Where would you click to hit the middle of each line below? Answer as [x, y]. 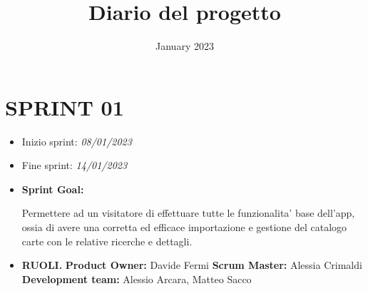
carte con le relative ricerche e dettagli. [107, 241]
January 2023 [185, 46]
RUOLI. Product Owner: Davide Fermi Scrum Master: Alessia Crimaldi [192, 265]
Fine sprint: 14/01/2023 [75, 165]
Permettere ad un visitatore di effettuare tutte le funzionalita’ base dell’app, [188, 213]
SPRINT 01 [65, 107]
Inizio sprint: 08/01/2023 [77, 141]
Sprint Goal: [53, 189]
